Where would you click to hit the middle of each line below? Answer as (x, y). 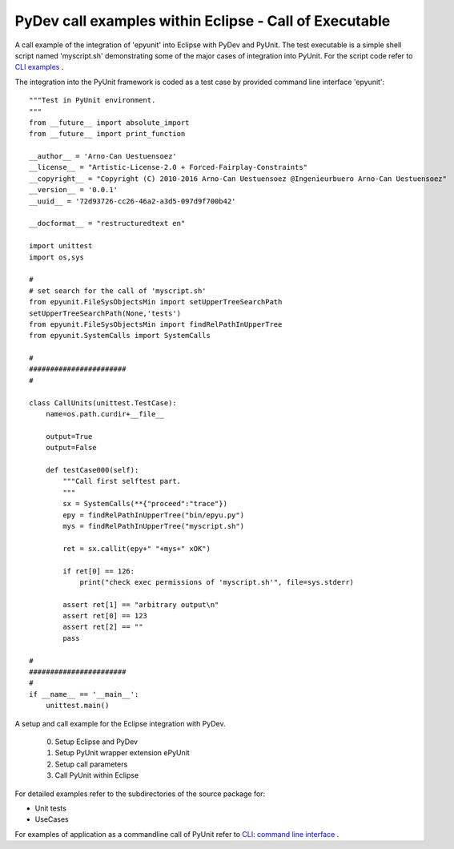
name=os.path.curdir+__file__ (104, 414)
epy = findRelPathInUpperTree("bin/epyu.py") (153, 515)
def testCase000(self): (92, 470)
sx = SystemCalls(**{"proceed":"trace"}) (145, 504)
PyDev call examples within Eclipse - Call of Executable (203, 21)
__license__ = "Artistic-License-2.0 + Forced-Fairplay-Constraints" (169, 167)
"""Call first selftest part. (122, 481)
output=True (69, 436)
